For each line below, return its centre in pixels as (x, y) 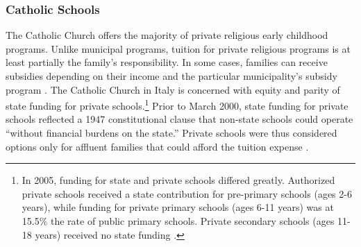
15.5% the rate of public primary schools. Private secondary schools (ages (178, 221)
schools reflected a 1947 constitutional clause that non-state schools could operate (179, 119)
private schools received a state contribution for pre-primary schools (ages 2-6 (187, 193)
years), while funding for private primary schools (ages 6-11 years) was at (178, 207)
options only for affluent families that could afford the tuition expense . (157, 146)
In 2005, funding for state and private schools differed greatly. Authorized (178, 180)
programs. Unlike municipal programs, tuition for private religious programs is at (178, 48)
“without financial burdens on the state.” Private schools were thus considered (171, 133)
